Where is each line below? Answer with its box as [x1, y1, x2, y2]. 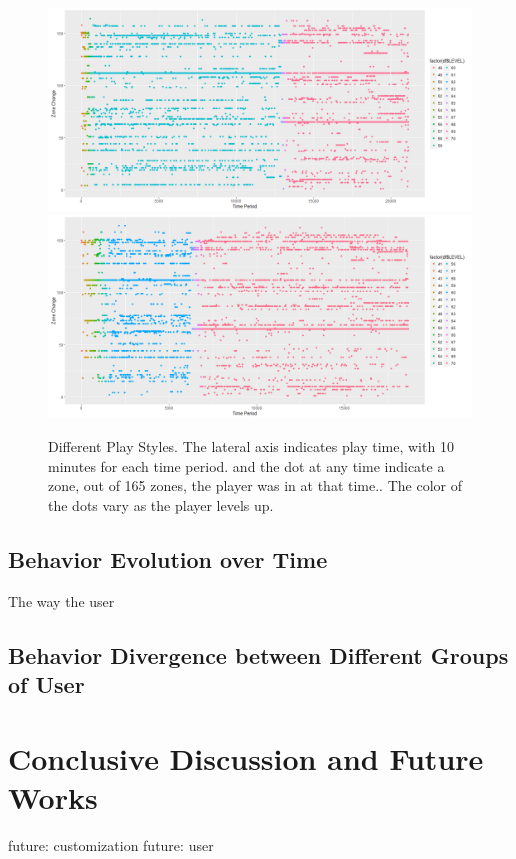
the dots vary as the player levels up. [48, 494, 274, 515]
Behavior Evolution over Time [8, 543, 328, 574]
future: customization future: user [8, 834, 214, 855]
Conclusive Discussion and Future [8, 737, 484, 778]
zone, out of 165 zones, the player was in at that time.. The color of [48, 475, 462, 496]
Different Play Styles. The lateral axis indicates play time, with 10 [48, 435, 454, 456]
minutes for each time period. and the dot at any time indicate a [48, 455, 445, 476]
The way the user [8, 590, 115, 611]
